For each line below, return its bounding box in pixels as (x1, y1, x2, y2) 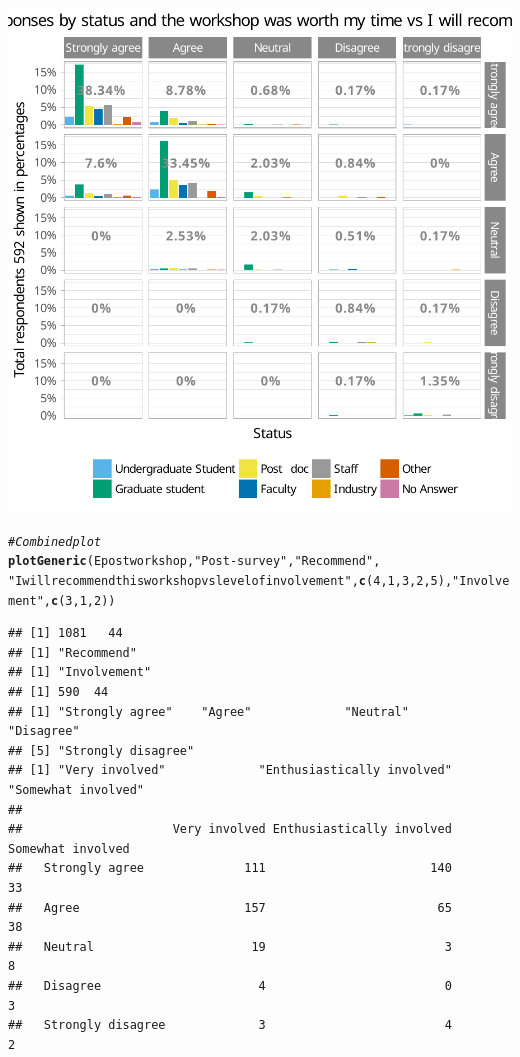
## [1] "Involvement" (8, 665, 152, 680)
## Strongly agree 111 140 (8, 861, 452, 876)
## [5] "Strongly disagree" (8, 743, 195, 758)
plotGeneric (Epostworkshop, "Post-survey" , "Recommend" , (8, 554, 381, 569)
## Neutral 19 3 (8, 939, 452, 954)
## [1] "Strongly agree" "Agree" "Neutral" (8, 704, 409, 719)
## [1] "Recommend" (8, 645, 137, 660)
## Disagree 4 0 (8, 978, 452, 993)
